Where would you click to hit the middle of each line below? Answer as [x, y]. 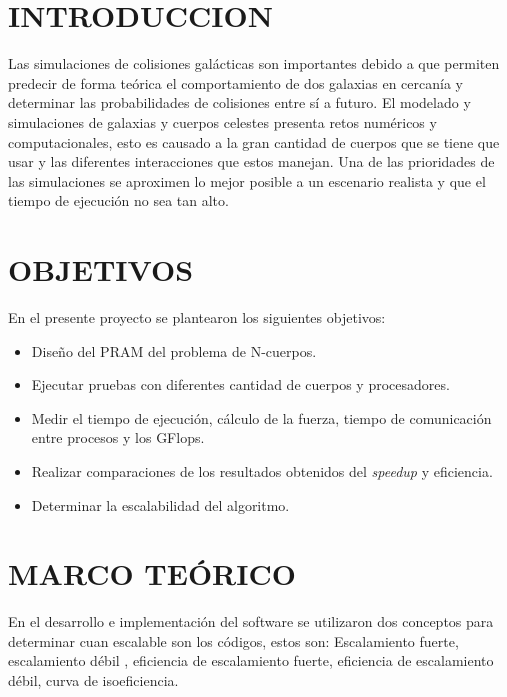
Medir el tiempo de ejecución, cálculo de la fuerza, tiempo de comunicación [261, 417]
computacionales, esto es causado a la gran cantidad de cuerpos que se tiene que [254, 141]
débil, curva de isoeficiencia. [93, 680]
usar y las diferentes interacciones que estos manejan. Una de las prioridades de [251, 161]
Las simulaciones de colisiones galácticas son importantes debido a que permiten [254, 63]
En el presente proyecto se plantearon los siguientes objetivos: [197, 317]
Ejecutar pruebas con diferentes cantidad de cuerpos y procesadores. [240, 384]
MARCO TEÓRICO [152, 573]
